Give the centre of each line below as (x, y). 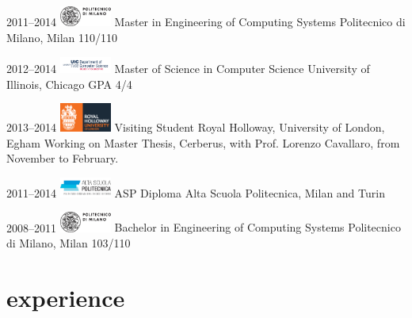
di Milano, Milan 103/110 (69, 243)
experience (66, 298)
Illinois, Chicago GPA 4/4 (69, 84)
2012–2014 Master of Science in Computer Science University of (188, 69)
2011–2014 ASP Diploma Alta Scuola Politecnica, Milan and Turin (196, 192)
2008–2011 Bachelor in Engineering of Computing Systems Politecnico (204, 227)
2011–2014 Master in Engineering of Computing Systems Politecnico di (206, 22)
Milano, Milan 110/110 (62, 38)
